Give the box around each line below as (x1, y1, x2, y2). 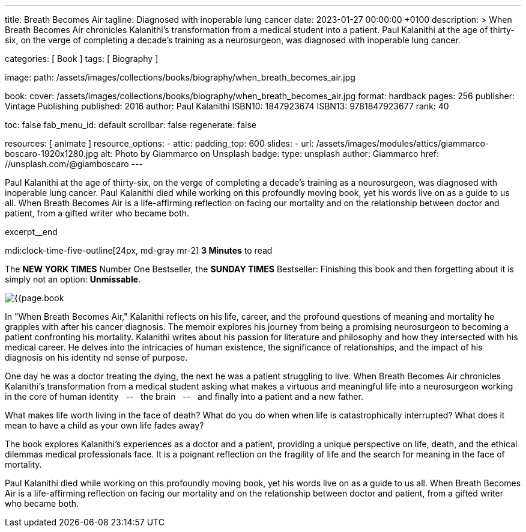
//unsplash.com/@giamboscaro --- (5, 159, 143, 169)
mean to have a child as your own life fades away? (5, 420, 204, 430)
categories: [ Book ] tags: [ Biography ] (5, 54, 159, 64)
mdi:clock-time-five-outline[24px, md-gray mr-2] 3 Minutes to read (5, 245, 273, 255)
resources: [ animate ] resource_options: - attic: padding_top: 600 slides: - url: (5, 138, 314, 148)
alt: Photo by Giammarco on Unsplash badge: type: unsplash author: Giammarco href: (100, 148, 440, 159)
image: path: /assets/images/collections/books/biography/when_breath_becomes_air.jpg (5, 72, 355, 82)
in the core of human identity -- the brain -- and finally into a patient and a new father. (5, 391, 363, 402)
